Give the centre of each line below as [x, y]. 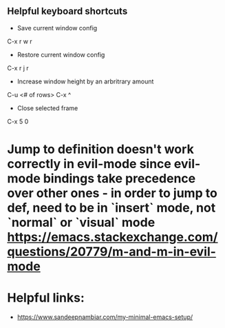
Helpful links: [46, 298]
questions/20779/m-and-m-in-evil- [112, 252]
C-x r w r [20, 41]
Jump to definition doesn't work [100, 149]
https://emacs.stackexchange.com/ [112, 237]
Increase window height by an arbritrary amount [85, 81]
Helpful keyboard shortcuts [67, 11]
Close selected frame [47, 108]
